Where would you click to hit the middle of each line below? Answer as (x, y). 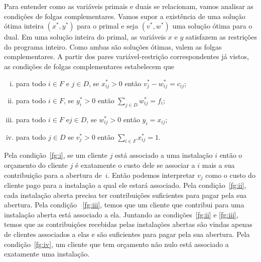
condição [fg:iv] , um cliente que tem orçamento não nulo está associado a (116, 244)
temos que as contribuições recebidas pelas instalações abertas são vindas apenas (128, 224)
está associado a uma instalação (164, 155)
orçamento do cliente (36, 165)
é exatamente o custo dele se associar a (135, 165)
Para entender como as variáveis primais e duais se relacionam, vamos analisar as (129, 6)
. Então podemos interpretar (151, 175)
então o (231, 155)
